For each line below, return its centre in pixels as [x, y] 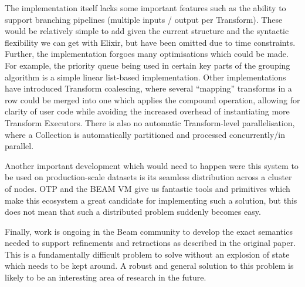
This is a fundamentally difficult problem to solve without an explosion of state [147, 254]
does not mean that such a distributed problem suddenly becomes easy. [133, 212]
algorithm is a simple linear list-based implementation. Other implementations [145, 77]
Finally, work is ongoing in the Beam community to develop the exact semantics [149, 231]
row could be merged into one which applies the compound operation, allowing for [152, 99]
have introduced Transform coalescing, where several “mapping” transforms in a [148, 88]
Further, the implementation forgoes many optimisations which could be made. [147, 54]
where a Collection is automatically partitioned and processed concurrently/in [145, 134]
